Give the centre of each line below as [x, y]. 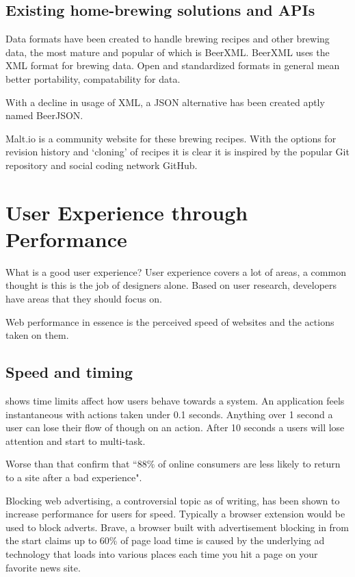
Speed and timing [69, 372]
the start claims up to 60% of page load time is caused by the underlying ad [165, 540]
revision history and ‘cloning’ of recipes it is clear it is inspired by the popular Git [177, 152]
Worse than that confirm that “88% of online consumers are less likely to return [173, 464]
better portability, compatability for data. [93, 78]
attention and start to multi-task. [76, 440]
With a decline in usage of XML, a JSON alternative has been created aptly [165, 102]
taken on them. [37, 335]
